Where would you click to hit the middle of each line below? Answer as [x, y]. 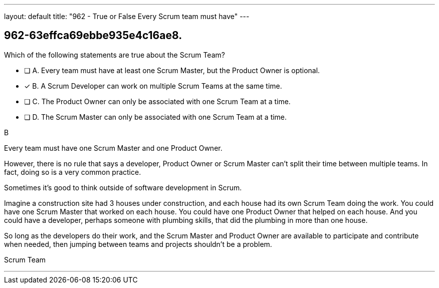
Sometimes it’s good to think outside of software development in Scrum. [123, 187]
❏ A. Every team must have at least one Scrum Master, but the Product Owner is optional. [172, 70]
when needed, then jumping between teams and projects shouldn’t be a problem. [138, 244]
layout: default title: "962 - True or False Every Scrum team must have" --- [127, 16]
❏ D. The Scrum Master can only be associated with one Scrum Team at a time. [156, 117]
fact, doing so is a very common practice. [73, 172]
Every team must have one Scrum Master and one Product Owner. [113, 148]
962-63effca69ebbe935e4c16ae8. [93, 36]
